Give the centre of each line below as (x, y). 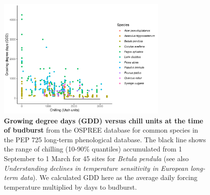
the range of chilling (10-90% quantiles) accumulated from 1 (93, 149)
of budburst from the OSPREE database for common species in (101, 130)
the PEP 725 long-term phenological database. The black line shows (105, 139)
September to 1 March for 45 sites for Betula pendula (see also (96, 158)
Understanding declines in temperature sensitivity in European (96, 168)
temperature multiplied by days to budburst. (71, 187)
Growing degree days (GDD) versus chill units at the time (104, 120)
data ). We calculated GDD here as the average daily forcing (109, 177)
